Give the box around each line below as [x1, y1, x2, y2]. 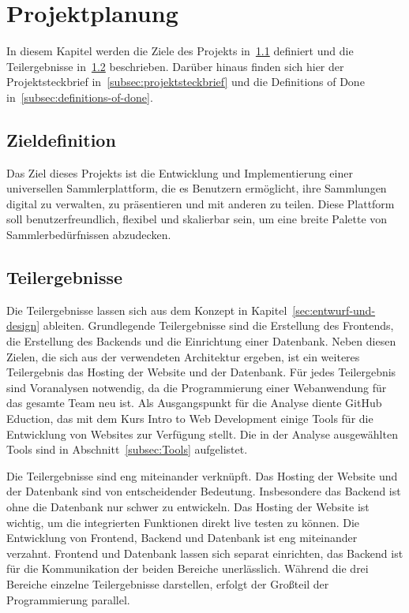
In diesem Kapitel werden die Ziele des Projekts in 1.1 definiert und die [6, 43, 354, 59]
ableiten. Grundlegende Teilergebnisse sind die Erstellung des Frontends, [43, 317, 394, 334]
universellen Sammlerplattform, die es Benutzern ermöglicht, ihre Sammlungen [6, 180, 387, 196]
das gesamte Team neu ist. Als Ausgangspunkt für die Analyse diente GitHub [6, 394, 382, 411]
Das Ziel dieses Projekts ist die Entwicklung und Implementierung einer [6, 164, 353, 181]
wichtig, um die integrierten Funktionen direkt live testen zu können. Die [6, 514, 360, 530]
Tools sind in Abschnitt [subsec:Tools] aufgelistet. [6, 441, 248, 458]
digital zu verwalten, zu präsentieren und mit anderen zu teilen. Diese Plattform [6, 195, 395, 211]
